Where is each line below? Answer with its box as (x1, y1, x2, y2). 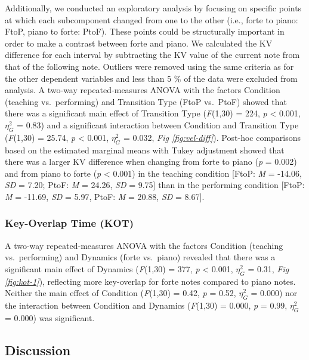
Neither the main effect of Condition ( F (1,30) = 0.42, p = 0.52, (5, 287, 236, 299)
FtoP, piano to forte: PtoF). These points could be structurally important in (5, 25, 285, 38)
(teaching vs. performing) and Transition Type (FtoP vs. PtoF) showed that (5, 95, 287, 107)
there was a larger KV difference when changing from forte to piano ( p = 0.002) (5, 155, 297, 168)
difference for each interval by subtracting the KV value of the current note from (5, 48, 300, 61)
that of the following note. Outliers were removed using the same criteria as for (5, 60, 294, 72)
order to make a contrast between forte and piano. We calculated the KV (5, 36, 273, 49)
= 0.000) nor (251, 287, 298, 299)
